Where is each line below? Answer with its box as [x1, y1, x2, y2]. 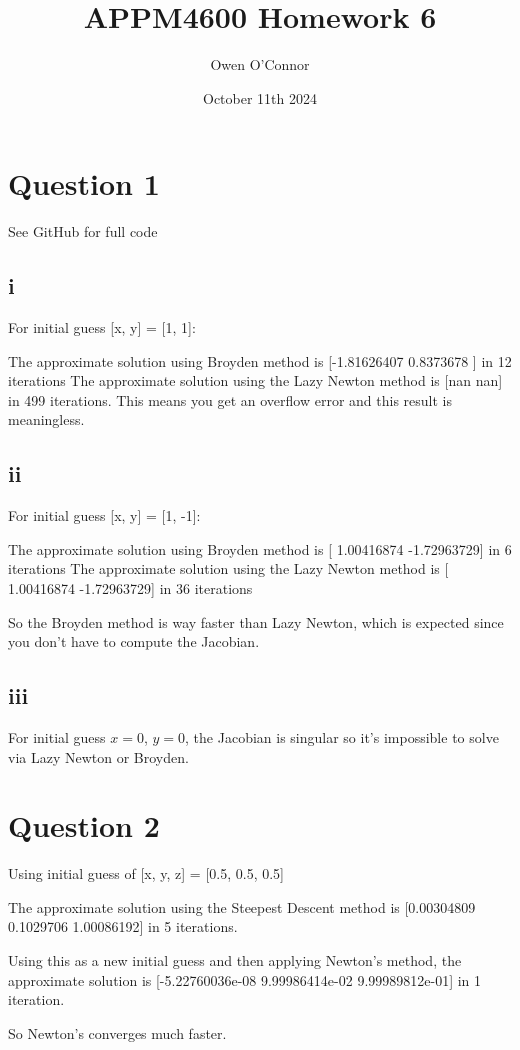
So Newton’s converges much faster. [8, 1022, 227, 1043]
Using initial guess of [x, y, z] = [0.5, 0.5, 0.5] [8, 863, 284, 884]
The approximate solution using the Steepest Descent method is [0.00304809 [8, 896, 476, 917]
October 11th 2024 [203, 87, 317, 108]
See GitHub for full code [8, 221, 158, 242]
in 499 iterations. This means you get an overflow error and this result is [8, 389, 453, 410]
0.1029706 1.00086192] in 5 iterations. [8, 916, 238, 937]
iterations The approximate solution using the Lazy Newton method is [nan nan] [8, 370, 503, 391]
